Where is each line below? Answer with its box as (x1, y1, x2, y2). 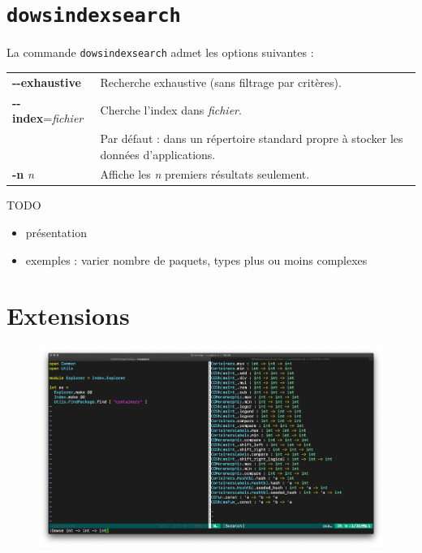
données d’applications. (100, 145, 216, 162)
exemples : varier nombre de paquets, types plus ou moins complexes (25, 251, 368, 268)
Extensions (6, 299, 130, 332)
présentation (25, 224, 87, 241)
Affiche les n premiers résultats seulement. (100, 166, 310, 183)
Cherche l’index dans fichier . (100, 102, 242, 119)
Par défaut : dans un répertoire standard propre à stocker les (100, 129, 403, 146)
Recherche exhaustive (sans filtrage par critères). (100, 73, 342, 90)
